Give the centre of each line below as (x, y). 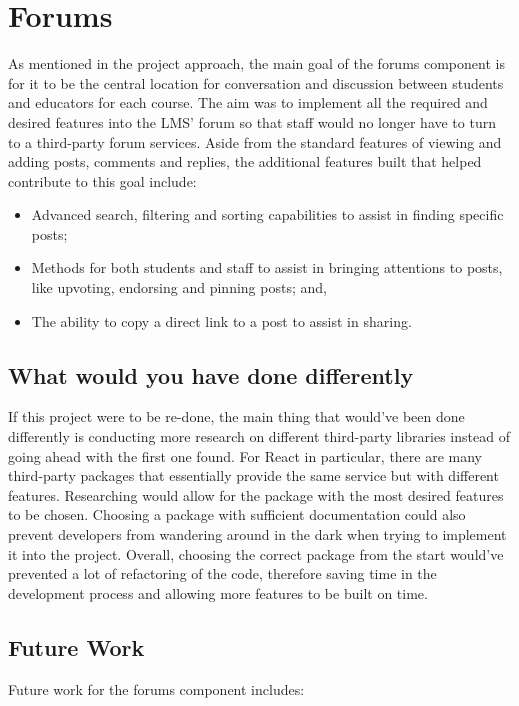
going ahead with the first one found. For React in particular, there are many (245, 455)
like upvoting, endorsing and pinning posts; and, (179, 287)
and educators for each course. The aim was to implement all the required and (248, 102)
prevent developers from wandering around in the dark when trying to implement (257, 534)
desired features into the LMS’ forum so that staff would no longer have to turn (252, 121)
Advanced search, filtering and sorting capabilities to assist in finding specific (267, 214)
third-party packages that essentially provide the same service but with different (253, 475)
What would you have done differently (211, 374)
